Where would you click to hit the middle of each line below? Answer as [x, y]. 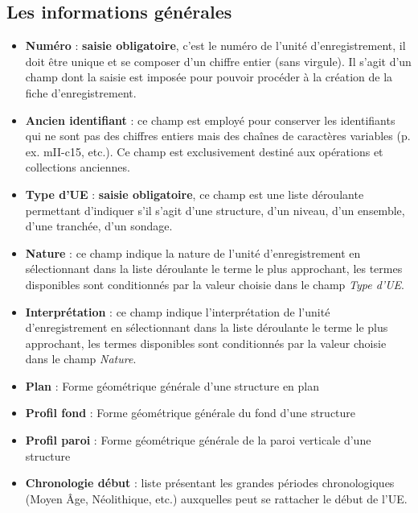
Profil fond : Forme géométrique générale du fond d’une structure [191, 413]
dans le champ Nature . [81, 359]
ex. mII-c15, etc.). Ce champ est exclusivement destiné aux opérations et [204, 151]
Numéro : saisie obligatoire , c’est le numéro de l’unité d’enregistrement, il [215, 46]
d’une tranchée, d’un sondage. [99, 226]
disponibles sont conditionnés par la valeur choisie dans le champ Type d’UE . [215, 284]
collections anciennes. [78, 167]
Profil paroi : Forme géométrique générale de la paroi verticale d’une [198, 440]
